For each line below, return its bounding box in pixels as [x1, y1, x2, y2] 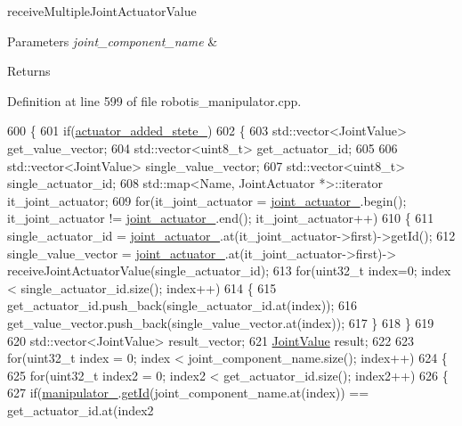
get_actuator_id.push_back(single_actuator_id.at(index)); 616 [7, 296, 358, 315]
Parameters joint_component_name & [7, 31, 218, 50]
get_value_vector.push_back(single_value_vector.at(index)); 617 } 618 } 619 [7, 313, 434, 332]
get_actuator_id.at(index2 [7, 400, 154, 419]
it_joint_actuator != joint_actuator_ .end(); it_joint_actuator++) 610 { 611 [7, 209, 434, 227]
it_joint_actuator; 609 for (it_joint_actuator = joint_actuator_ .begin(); [7, 191, 407, 209]
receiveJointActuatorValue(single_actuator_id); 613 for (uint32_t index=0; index [7, 261, 451, 280]
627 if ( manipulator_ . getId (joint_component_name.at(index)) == [7, 383, 369, 402]
